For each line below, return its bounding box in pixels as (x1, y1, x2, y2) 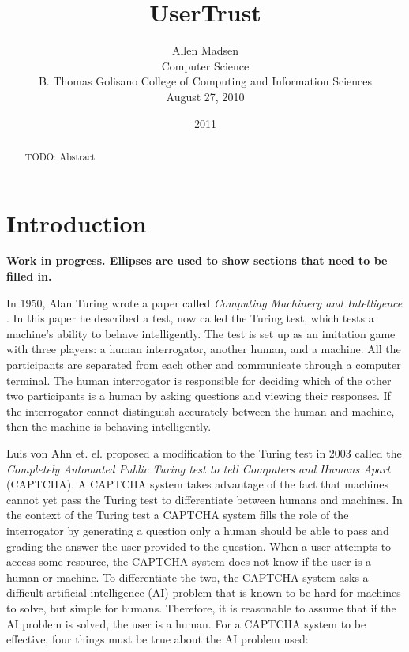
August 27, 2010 (166, 88, 245, 104)
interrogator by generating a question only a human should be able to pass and (6, 522, 389, 538)
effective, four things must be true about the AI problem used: (6, 631, 309, 647)
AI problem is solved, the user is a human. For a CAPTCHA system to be (6, 615, 366, 631)
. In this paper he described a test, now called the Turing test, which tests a (6, 310, 374, 326)
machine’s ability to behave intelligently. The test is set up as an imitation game (6, 325, 396, 341)
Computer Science (161, 57, 250, 73)
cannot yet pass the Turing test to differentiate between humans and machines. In (6, 491, 403, 507)
